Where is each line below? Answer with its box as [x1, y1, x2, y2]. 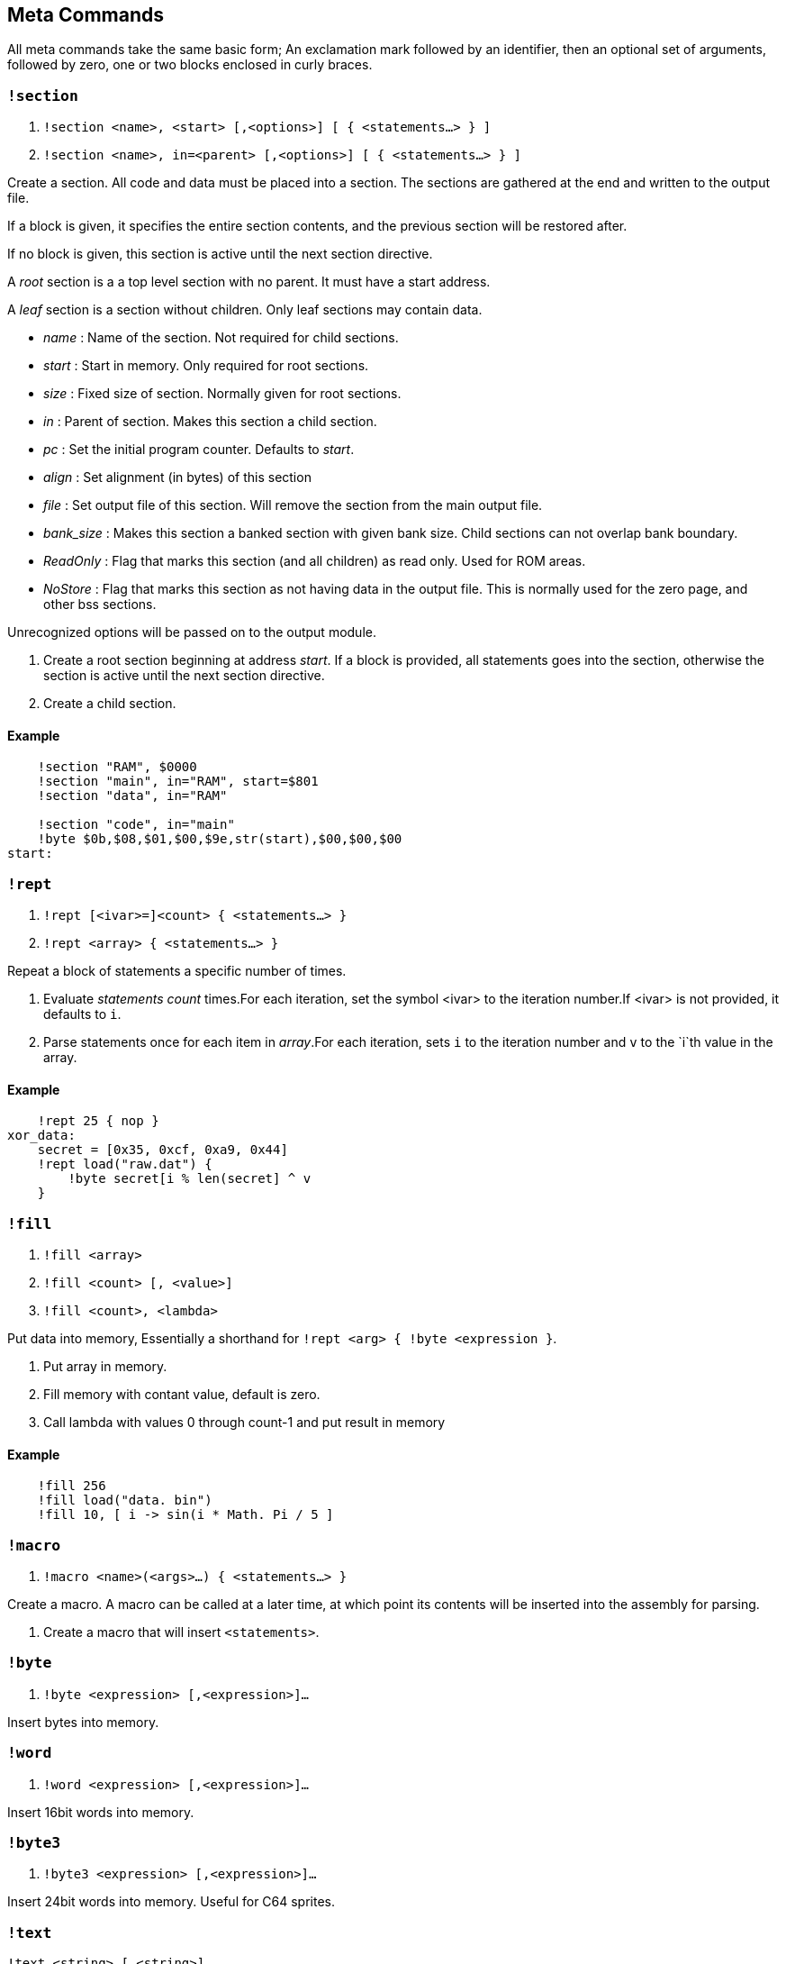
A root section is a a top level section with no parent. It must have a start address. [7, 274, 491, 290]
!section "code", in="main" [37, 817, 235, 832]
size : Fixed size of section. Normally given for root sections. [43, 386, 402, 402]
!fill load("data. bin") [37, 1493, 212, 1508]
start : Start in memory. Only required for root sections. [43, 358, 369, 374]
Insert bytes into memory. [7, 1714, 159, 1730]
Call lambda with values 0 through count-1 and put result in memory [43, 1414, 446, 1431]
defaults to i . [43, 1006, 122, 1023]
